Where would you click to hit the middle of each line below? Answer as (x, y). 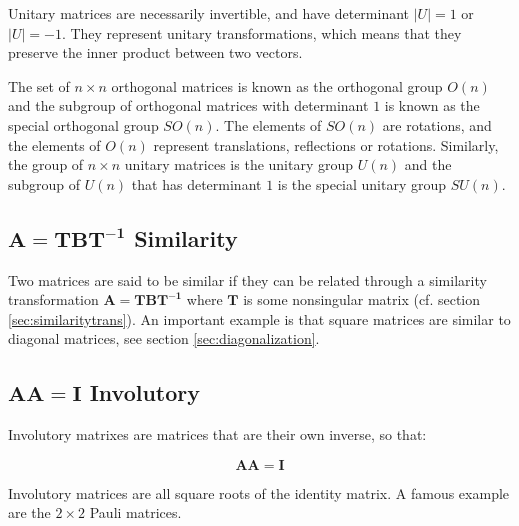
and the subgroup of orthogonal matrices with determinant (188, 105)
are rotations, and (437, 124)
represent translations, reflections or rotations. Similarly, (326, 144)
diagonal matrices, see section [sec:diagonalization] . (164, 338)
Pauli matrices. (135, 512)
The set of (39, 85)
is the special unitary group (362, 183)
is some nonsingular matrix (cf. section (362, 299)
